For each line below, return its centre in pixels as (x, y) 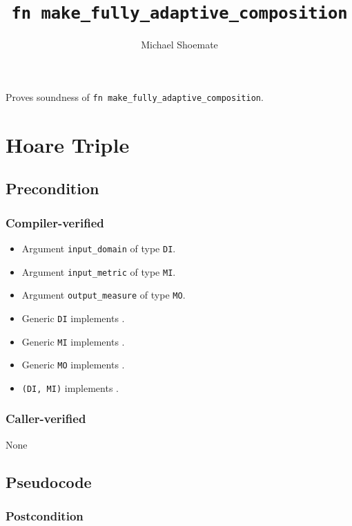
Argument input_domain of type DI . (99, 248)
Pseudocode (49, 481)
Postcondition (45, 515)
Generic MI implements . (73, 341)
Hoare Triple (68, 144)
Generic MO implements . (73, 365)
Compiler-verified (55, 222)
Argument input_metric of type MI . (99, 271)
